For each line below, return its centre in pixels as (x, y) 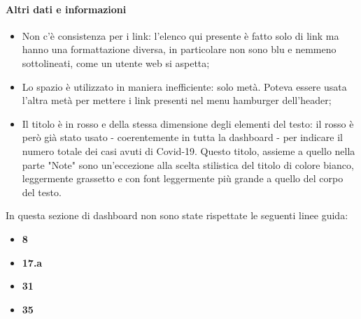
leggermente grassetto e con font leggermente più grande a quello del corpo (183, 178)
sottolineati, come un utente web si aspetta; (116, 62)
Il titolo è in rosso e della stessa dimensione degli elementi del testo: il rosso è (188, 123)
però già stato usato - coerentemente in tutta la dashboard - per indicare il (182, 137)
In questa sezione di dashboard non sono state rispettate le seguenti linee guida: (177, 215)
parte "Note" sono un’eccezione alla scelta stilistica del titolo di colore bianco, (188, 164)
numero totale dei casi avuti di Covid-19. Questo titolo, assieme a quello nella (189, 150)
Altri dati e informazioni (66, 9)
